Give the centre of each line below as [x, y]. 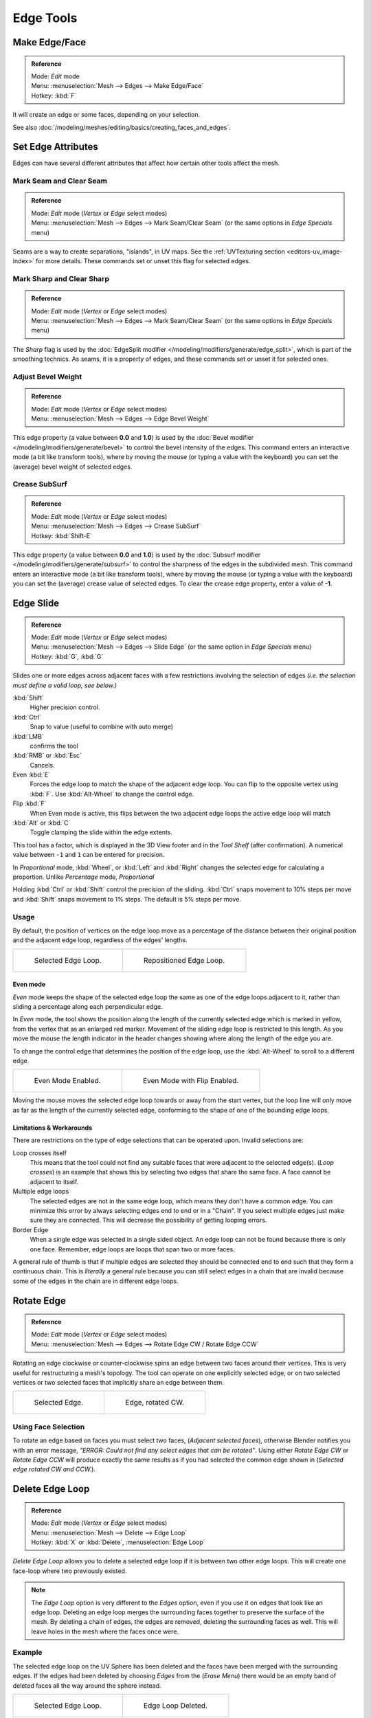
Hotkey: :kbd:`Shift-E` [61, 535]
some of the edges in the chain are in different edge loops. [95, 1281]
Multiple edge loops [41, 1192]
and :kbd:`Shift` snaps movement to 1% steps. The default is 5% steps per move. [127, 899]
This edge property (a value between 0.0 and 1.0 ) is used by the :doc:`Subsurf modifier [137, 555]
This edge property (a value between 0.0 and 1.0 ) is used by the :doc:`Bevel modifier [133, 438]
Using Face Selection [49, 1427]
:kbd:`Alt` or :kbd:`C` [42, 823]
